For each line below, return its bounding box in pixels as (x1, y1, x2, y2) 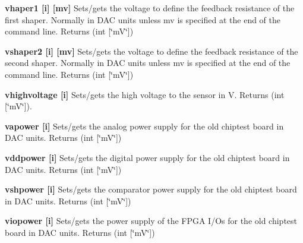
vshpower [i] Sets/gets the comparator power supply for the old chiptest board (5, 183, 297, 195)
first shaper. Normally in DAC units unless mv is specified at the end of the (5, 13, 281, 26)
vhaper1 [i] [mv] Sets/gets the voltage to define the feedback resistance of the (5, 2, 295, 14)
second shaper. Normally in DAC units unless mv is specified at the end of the (5, 56, 291, 69)
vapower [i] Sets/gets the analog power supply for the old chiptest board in (5, 119, 284, 132)
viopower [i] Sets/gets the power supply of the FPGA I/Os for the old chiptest (5, 214, 298, 227)
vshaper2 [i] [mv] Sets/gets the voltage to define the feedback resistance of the (5, 45, 298, 57)
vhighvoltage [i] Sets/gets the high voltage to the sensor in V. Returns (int (5, 88, 285, 100)
